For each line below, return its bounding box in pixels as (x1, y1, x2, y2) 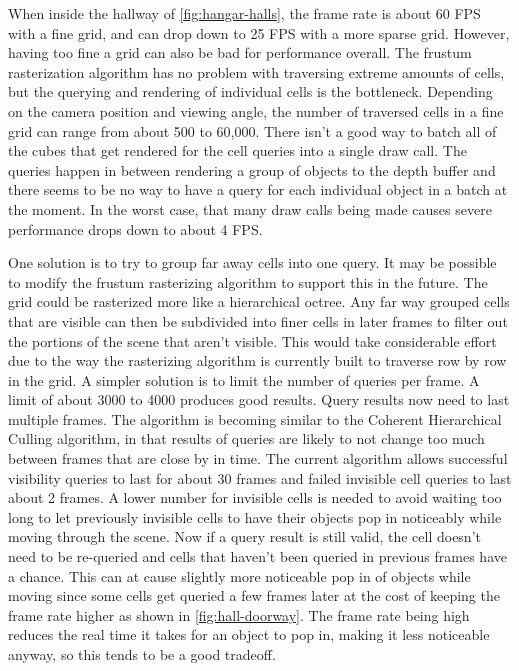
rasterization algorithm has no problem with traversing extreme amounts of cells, (8, 61, 505, 82)
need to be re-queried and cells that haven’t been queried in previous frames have (8, 546, 507, 567)
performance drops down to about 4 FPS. (8, 218, 263, 239)
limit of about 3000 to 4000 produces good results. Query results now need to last (8, 389, 510, 410)
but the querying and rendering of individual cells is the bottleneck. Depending (8, 81, 493, 102)
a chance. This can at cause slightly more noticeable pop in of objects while (8, 565, 471, 586)
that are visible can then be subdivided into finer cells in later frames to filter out (8, 310, 508, 331)
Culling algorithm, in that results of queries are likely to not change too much (8, 428, 485, 449)
